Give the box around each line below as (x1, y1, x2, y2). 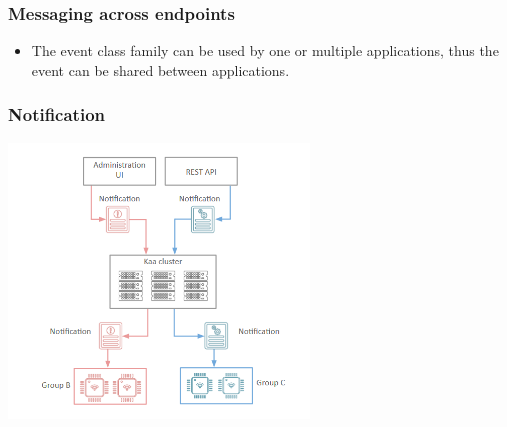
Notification (8, 102, 106, 127)
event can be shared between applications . (31, 59, 290, 80)
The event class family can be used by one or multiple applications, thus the (31, 40, 499, 61)
